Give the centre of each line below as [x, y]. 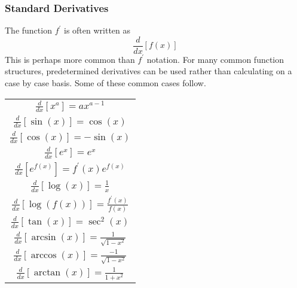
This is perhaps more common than [70, 59]
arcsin [44, 237]
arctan [47, 273]
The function [28, 30]
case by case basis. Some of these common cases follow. [105, 83]
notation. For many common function [215, 59]
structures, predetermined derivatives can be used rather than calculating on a [148, 71]
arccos [44, 255]
